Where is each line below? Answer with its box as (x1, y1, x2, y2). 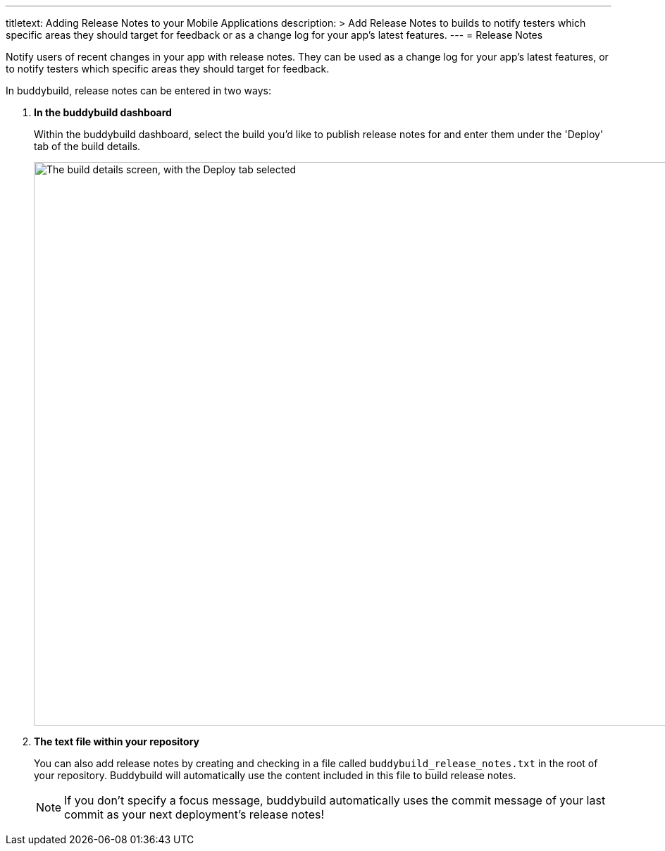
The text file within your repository (34, 735, 200, 747)
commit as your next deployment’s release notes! (64, 807, 325, 821)
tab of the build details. (34, 140, 141, 152)
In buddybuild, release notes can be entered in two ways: (6, 85, 271, 97)
